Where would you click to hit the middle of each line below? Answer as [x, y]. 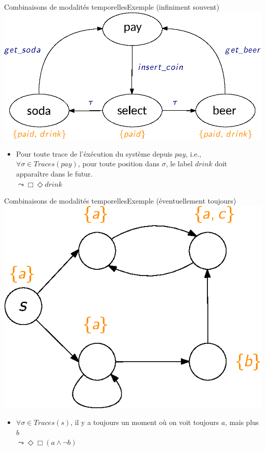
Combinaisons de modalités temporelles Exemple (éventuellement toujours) [120, 201]
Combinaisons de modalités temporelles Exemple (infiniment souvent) [112, 7]
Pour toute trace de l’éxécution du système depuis [94, 153]
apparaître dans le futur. [54, 174]
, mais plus [242, 422]
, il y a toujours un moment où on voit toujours [145, 422]
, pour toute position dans [119, 164]
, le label [179, 164]
